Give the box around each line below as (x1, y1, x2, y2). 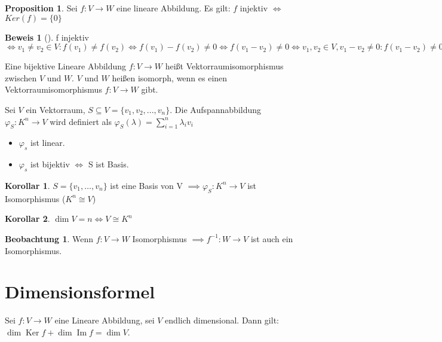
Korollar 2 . (5, 212, 50, 225)
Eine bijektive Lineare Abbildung (5, 60, 127, 72)
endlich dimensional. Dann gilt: (165, 314, 279, 326)
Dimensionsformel (5, 279, 155, 304)
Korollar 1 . (5, 179, 50, 191)
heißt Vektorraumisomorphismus (165, 60, 284, 72)
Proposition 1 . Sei (5, 2, 78, 14)
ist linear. (30, 136, 65, 149)
